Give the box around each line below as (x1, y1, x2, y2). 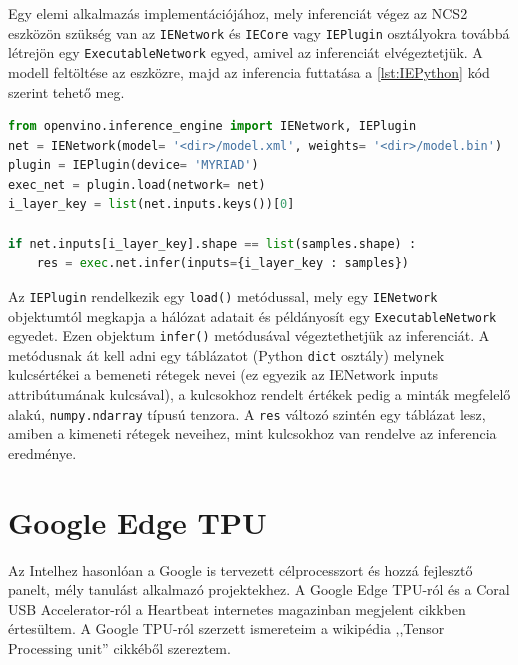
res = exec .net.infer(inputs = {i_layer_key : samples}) (36, 256, 409, 271)
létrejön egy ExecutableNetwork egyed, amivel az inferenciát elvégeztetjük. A (8, 42, 483, 63)
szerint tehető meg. (8, 81, 125, 102)
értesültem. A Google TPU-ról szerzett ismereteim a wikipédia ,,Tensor (8, 618, 445, 639)
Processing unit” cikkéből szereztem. (8, 638, 231, 658)
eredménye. (8, 442, 77, 463)
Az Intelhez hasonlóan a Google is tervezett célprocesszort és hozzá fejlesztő (8, 559, 473, 580)
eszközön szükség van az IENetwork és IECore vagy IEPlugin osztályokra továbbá (8, 22, 510, 43)
